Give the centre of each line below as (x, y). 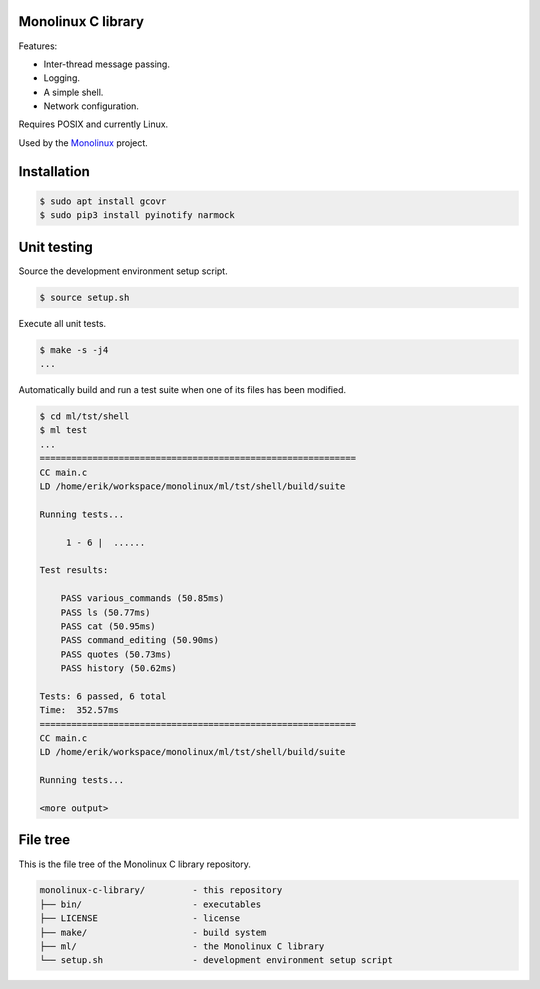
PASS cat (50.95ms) (108, 626)
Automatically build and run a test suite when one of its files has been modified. (182, 390)
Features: (38, 46)
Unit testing (56, 246)
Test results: (74, 570)
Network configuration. (91, 106)
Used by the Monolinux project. (83, 142)
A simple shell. (73, 92)
